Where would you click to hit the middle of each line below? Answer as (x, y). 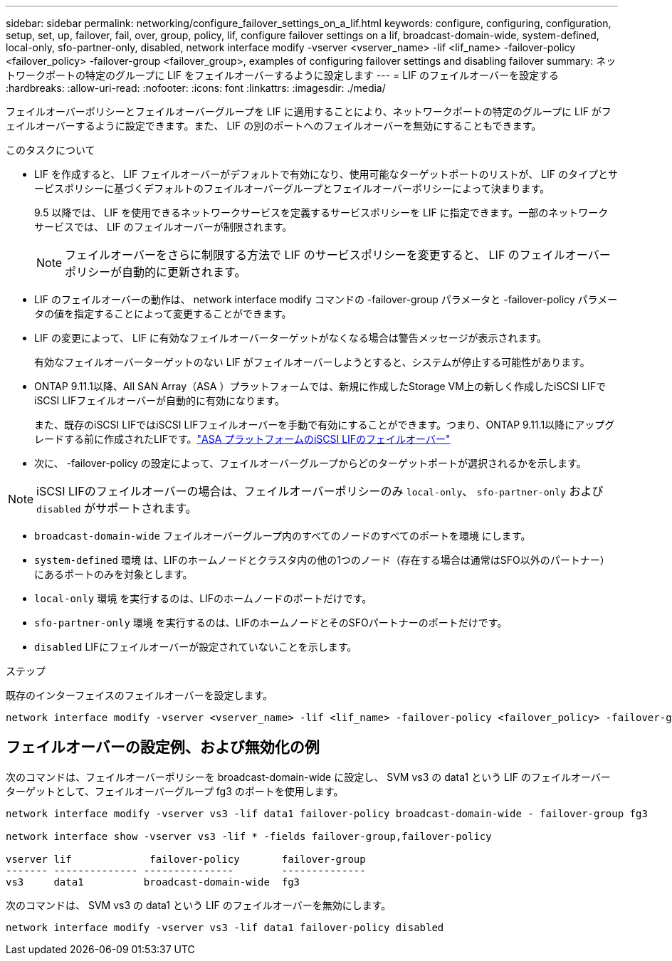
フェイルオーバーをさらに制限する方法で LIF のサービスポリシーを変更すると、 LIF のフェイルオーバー (338, 255)
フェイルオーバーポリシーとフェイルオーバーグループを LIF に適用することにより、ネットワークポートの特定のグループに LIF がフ (309, 111)
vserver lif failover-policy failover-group (186, 859)
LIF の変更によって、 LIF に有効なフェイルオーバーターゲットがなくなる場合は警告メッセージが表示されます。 (291, 338)
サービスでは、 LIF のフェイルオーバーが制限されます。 (163, 227)
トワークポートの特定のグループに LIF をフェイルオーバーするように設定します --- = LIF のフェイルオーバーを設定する (282, 75)
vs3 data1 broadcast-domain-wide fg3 (153, 882)
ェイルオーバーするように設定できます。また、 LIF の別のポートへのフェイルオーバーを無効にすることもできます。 (274, 126)
